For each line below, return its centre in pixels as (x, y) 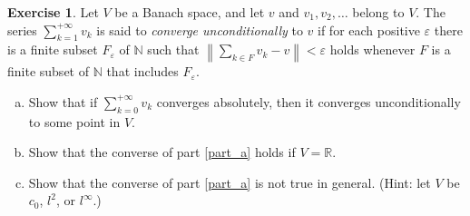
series (22, 29)
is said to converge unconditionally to (200, 29)
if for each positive (369, 29)
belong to (378, 12)
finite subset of (48, 71)
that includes (142, 71)
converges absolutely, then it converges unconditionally (308, 101)
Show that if (63, 101)
